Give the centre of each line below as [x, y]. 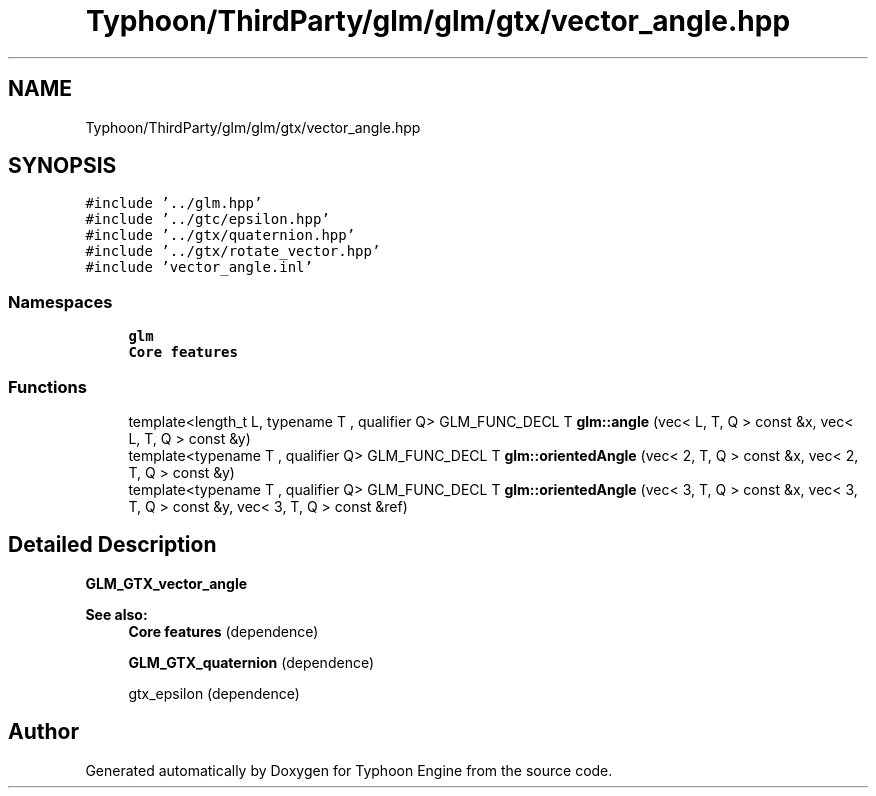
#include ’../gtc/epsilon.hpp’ [207, 219]
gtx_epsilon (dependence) [214, 693]
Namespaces [60, 301]
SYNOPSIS [62, 166]
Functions [47, 386]
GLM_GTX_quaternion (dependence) [251, 662]
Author [43, 732]
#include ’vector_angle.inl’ [199, 267]
